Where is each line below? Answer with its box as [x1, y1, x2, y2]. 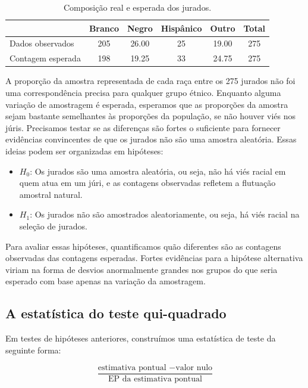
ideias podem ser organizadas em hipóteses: [5, 144, 164, 157]
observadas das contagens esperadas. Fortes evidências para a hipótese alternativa [5, 252, 303, 264]
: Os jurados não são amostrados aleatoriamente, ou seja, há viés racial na [30, 208, 300, 221]
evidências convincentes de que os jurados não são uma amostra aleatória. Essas [5, 133, 297, 145]
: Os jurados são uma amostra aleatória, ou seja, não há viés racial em [30, 164, 286, 177]
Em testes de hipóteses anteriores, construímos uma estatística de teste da [5, 332, 276, 344]
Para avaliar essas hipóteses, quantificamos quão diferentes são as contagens [5, 240, 281, 252]
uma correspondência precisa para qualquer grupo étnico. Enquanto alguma [5, 86, 281, 98]
